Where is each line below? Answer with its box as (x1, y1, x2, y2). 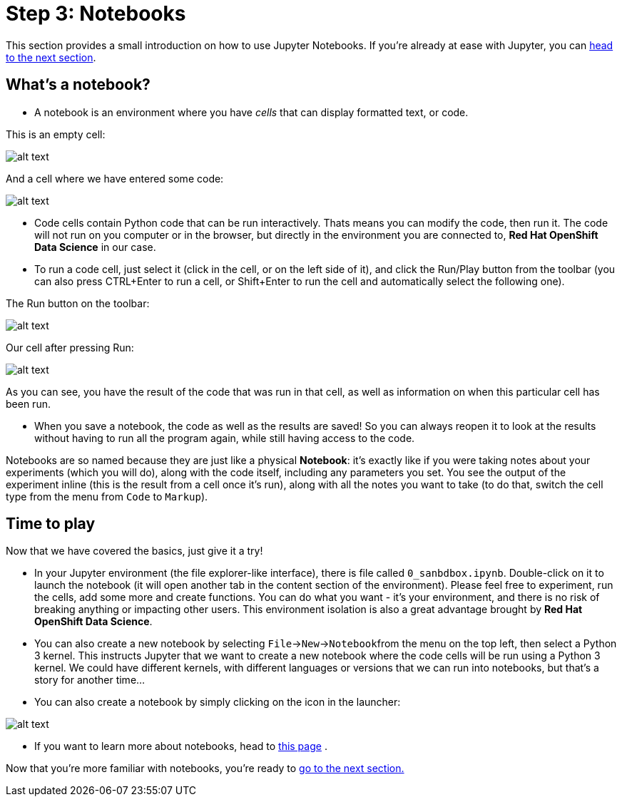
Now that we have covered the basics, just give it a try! (6, 545, 263, 557)
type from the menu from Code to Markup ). (6, 490, 208, 503)
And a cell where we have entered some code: (6, 172, 224, 185)
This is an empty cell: (6, 128, 106, 140)
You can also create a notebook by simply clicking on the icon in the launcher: (34, 696, 401, 709)
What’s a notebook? (6, 76, 151, 94)
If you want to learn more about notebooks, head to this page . (34, 740, 327, 753)
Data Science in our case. (34, 240, 156, 253)
